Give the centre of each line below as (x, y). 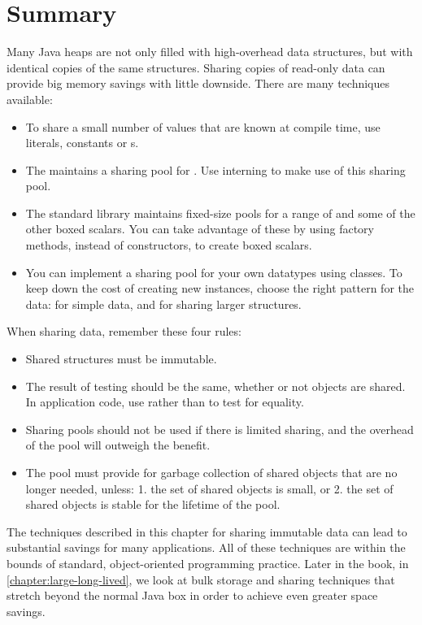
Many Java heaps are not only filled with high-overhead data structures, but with (210, 52)
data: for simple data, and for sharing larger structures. (163, 304)
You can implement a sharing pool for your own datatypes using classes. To (214, 272)
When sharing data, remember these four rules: (124, 331)
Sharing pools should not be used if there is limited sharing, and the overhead (220, 429)
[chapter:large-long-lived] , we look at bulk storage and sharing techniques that (201, 579)
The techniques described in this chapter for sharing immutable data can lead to (207, 531)
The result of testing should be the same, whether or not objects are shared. (215, 386)
